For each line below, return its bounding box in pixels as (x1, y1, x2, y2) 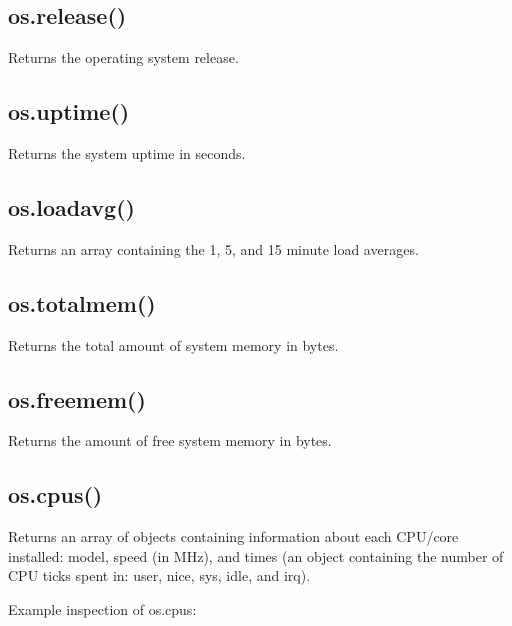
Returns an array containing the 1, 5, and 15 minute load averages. (8, 238, 419, 259)
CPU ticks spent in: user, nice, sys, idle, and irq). (8, 565, 311, 586)
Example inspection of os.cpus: (8, 598, 197, 619)
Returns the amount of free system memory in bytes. (8, 430, 332, 451)
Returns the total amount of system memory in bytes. (8, 334, 339, 355)
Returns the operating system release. (8, 47, 239, 68)
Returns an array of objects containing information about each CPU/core (8, 526, 459, 547)
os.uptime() (8, 96, 130, 127)
